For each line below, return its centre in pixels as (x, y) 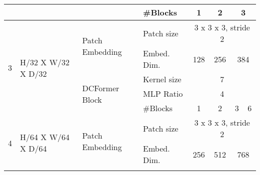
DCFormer (101, 88)
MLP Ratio (163, 93)
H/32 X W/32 (45, 62)
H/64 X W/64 (45, 137)
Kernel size (162, 79)
